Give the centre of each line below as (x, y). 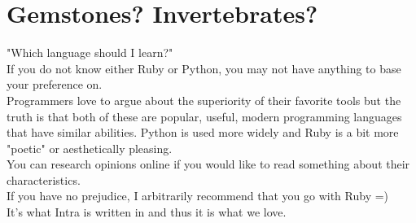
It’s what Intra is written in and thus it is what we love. (147, 212)
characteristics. (44, 179)
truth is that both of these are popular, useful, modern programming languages (204, 116)
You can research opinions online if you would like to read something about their (208, 164)
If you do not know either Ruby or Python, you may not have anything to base (204, 68)
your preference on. (55, 84)
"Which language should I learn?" (90, 52)
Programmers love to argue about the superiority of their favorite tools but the (204, 100)
